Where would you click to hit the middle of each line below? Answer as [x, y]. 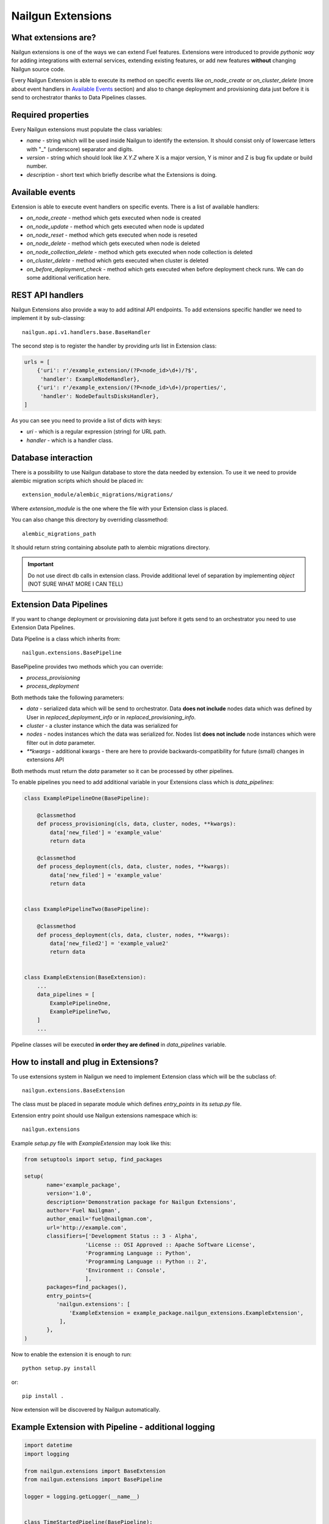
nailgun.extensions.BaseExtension [73, 1091]
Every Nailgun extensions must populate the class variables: [87, 129]
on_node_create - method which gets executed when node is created [114, 218]
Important [41, 564]
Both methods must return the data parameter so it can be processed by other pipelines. [122, 771]
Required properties [50, 115]
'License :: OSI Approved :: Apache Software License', [170, 1244]
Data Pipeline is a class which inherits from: [66, 639]
